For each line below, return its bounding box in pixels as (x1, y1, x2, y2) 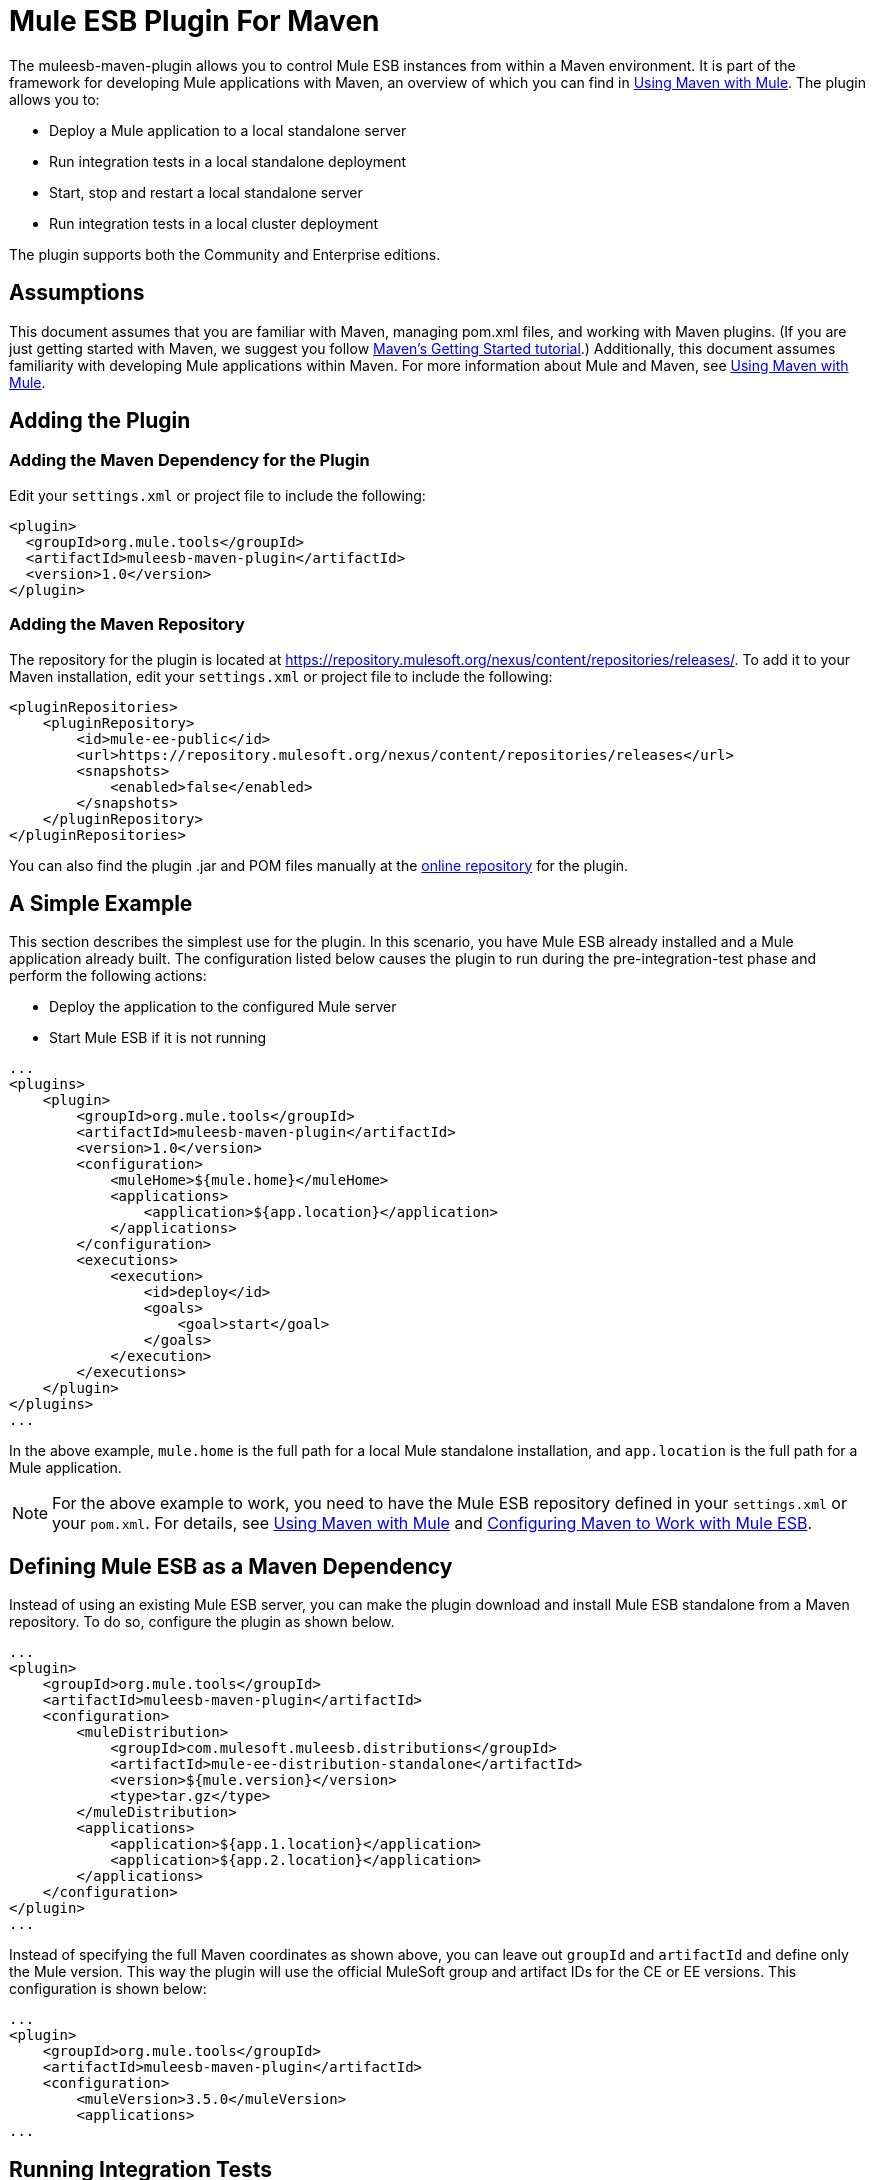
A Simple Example (9, 890, 193, 916)
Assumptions (9, 280, 145, 306)
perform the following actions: (9, 967, 207, 985)
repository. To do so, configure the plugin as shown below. (9, 1613, 395, 1631)
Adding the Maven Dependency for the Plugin (9, 450, 370, 471)
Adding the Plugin (9, 408, 191, 434)
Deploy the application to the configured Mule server (49, 998, 397, 1016)
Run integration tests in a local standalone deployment (49, 152, 407, 170)
